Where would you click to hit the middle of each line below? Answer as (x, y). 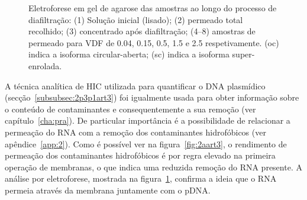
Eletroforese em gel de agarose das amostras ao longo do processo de (153, 8)
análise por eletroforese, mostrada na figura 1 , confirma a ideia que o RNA (141, 178)
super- (243, 54)
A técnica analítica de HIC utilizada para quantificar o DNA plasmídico (135, 86)
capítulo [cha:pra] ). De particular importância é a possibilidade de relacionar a (148, 120)
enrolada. (45, 65)
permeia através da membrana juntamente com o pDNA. (108, 190)
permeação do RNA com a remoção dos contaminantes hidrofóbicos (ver (135, 132)
